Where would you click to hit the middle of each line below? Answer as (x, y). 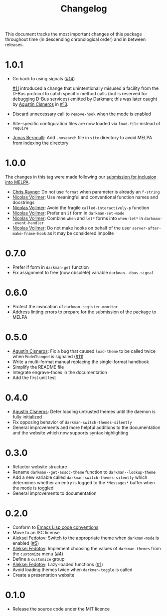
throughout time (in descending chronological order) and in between (76, 39)
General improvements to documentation (54, 493)
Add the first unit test (34, 378)
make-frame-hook (29, 234)
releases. (14, 45)
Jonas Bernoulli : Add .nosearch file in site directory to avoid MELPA (82, 138)
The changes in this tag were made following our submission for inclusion (81, 177)
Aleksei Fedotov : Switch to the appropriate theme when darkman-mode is (86, 538)
